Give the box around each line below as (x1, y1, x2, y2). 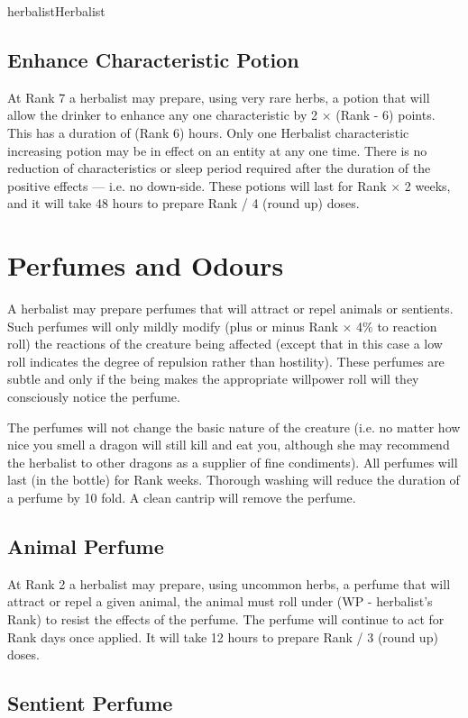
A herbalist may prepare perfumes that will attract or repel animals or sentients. (7, 299, 454, 318)
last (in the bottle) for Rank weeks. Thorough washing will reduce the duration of (7, 470, 460, 489)
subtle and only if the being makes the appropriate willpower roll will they (7, 369, 419, 388)
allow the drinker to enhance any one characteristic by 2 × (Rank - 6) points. (7, 105, 436, 124)
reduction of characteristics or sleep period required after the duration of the (7, 159, 431, 177)
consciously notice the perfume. (7, 387, 180, 406)
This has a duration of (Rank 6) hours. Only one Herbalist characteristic (7, 123, 409, 141)
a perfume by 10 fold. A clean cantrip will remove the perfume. (7, 488, 356, 507)
